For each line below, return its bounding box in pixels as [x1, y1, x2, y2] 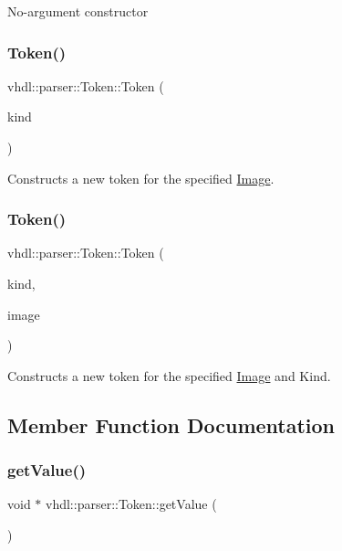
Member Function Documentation [7, 410, 336, 439]
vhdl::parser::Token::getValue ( [46, 494, 217, 514]
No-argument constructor [7, 2, 149, 20]
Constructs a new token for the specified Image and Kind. [7, 366, 331, 385]
